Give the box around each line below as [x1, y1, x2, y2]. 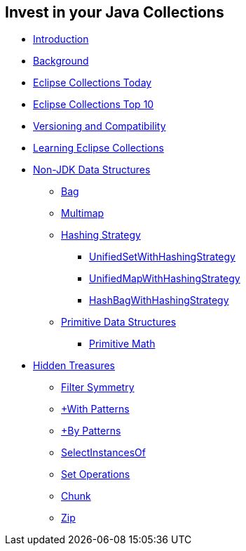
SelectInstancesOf [61, 446, 146, 459]
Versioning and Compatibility [33, 120, 166, 133]
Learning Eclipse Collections [33, 142, 164, 154]
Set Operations [61, 468, 130, 481]
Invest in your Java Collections [5, 4, 224, 21]
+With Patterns [61, 403, 130, 416]
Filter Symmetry [61, 381, 135, 394]
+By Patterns [61, 425, 121, 437]
